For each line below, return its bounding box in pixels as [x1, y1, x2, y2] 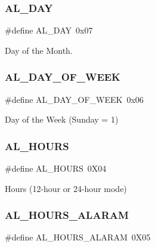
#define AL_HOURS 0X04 [5, 162, 107, 175]
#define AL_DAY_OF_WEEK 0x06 [5, 93, 144, 105]
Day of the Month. [5, 44, 73, 56]
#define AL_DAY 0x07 [5, 24, 93, 36]
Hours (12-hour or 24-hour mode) [5, 182, 127, 194]
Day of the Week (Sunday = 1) [5, 113, 119, 126]
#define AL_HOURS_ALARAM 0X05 [5, 231, 151, 243]
